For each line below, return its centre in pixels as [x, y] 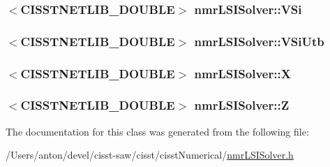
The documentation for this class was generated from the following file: [157, 131]
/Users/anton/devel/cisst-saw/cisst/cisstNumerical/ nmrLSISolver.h [150, 155]
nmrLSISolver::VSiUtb [259, 41]
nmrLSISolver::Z [242, 105]
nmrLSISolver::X [242, 73]
